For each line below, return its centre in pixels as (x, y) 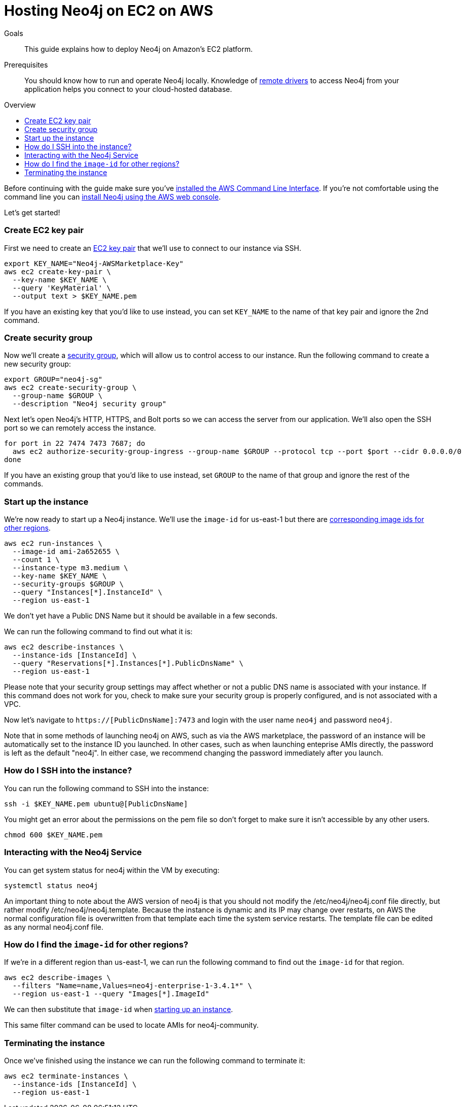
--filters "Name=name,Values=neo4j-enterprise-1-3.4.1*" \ (132, 986)
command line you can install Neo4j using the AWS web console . (113, 197)
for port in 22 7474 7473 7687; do (75, 444)
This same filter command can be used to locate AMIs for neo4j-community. (131, 1025)
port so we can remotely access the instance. (80, 428)
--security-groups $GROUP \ (68, 584)
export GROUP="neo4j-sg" (53, 380)
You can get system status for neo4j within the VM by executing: (112, 870)
